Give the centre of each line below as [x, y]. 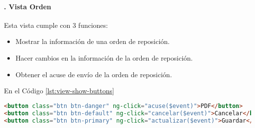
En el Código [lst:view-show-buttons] [59, 91]
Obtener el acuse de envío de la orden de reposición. [94, 74]
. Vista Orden [28, 6]
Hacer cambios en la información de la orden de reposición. [104, 57]
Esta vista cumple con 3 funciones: [56, 25]
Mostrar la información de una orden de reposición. [93, 41]
